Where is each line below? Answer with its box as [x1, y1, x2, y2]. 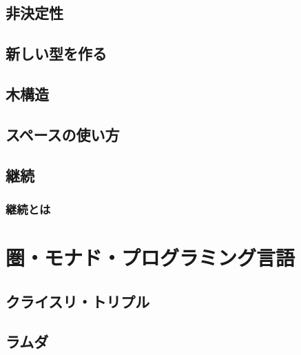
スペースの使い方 [6, 123, 120, 145]
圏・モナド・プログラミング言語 [6, 243, 295, 271]
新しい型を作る [6, 43, 107, 64]
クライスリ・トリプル [6, 290, 150, 312]
